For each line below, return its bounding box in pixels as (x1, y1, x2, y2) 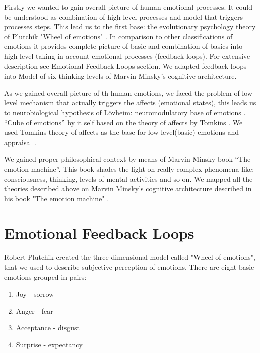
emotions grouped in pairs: (4, 271, 87, 282)
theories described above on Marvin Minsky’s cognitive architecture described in (4, 183, 252, 194)
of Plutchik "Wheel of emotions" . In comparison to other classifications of (4, 31, 233, 41)
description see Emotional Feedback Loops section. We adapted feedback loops (4, 60, 247, 71)
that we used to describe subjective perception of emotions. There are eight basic (4, 262, 254, 272)
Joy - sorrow (16, 289, 54, 299)
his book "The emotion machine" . (4, 193, 109, 203)
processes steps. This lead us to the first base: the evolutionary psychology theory (4, 21, 256, 32)
